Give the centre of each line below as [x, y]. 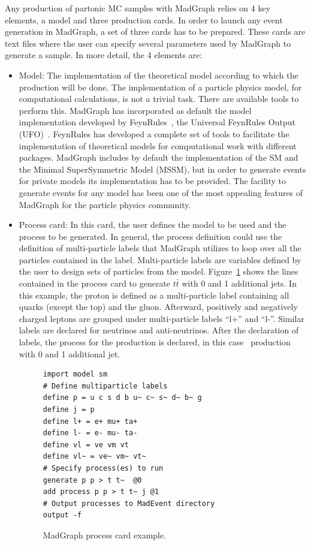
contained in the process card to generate [95, 283]
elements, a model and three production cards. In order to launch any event [144, 19]
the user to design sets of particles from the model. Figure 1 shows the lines [158, 271]
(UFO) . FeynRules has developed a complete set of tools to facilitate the [154, 133]
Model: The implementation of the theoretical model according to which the [158, 75]
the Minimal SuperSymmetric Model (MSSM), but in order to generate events [162, 169]
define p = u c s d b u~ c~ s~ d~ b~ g [122, 398]
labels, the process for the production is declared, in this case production [155, 342]
